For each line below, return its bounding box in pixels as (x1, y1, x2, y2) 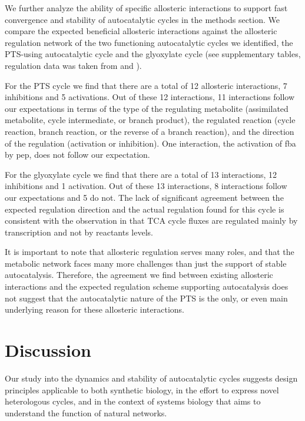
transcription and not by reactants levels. (5, 226, 153, 238)
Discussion (5, 338, 91, 362)
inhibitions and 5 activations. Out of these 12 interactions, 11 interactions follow (5, 91, 295, 103)
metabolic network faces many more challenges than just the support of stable (5, 257, 287, 269)
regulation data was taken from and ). (5, 59, 142, 71)
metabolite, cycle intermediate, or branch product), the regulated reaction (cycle (5, 114, 296, 126)
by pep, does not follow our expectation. (5, 148, 150, 161)
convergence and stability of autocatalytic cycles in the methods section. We (5, 13, 280, 25)
